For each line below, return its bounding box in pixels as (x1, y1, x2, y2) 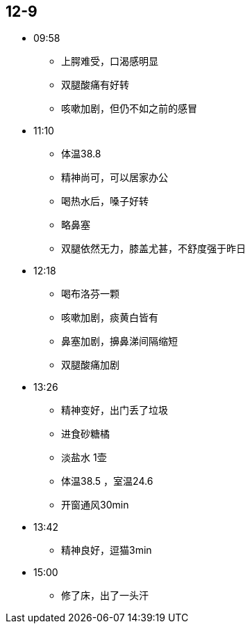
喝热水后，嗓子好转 (61, 195, 149, 208)
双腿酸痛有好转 (61, 79, 129, 91)
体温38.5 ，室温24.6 (61, 475, 153, 488)
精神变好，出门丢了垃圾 (61, 404, 168, 417)
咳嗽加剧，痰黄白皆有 (61, 311, 158, 324)
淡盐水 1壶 (61, 451, 107, 464)
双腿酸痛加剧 (61, 359, 119, 371)
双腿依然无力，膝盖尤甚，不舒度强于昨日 (61, 242, 246, 255)
